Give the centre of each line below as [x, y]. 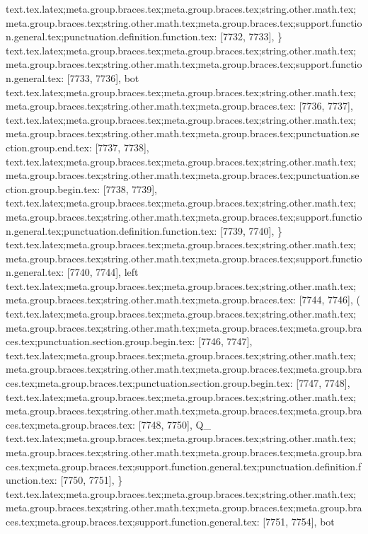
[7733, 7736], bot [103, 77]
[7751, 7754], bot [299, 521]
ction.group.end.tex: [49, 147]
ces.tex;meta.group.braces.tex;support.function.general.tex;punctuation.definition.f [184, 466]
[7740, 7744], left [103, 272]
